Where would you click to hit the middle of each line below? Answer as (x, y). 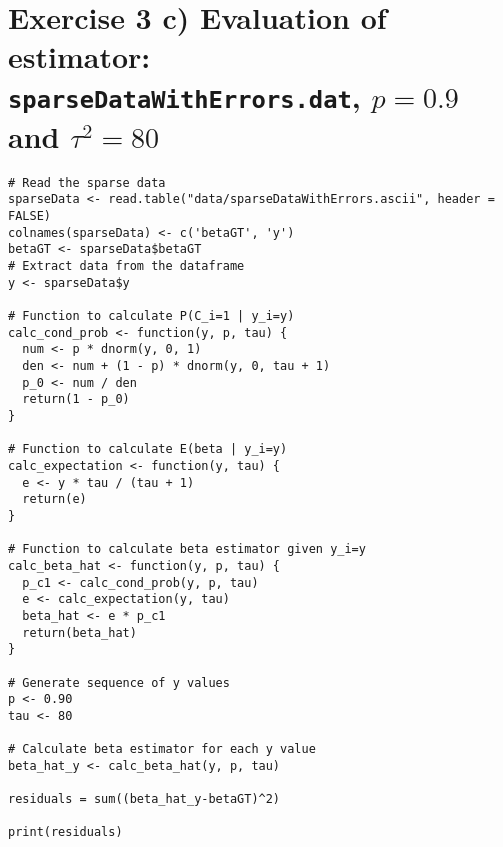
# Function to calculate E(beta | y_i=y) (148, 449)
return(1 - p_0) (76, 399)
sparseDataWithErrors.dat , (184, 95)
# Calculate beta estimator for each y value (162, 749)
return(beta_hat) (79, 632)
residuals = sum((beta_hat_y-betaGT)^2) (144, 799)
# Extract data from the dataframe (126, 266)
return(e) (54, 499)
